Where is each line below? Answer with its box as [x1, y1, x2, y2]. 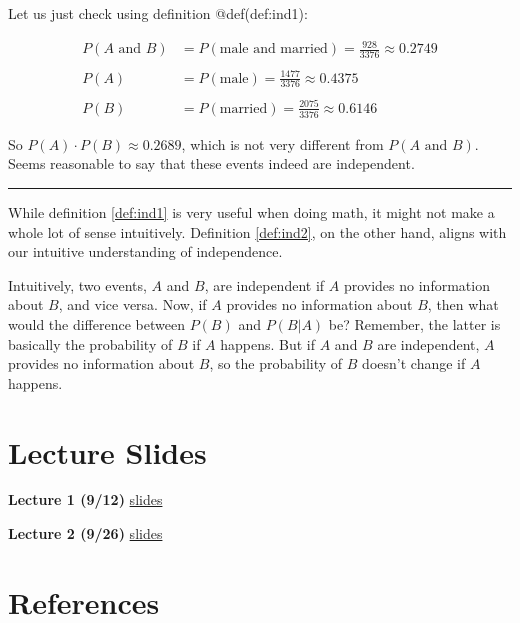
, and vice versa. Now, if [58, 294, 207, 315]
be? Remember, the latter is [328, 313, 501, 334]
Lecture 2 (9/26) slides [8, 523, 163, 544]
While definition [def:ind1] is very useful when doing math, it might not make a [8, 201, 495, 222]
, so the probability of [209, 353, 343, 374]
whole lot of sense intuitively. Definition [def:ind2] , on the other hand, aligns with [8, 221, 507, 242]
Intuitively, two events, [8, 274, 147, 295]
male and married [219, 42, 328, 57]
